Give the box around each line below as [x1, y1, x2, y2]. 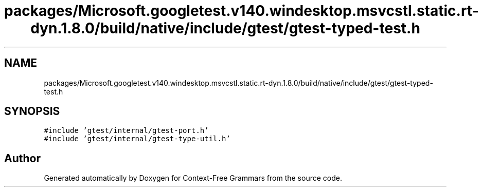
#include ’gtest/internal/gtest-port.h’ [44, 126, 209, 135]
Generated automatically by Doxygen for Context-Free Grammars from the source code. [44, 174, 342, 183]
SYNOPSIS [4, 105, 60, 118]
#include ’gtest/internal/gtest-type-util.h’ [44, 135, 230, 143]
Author [4, 151, 41, 165]
